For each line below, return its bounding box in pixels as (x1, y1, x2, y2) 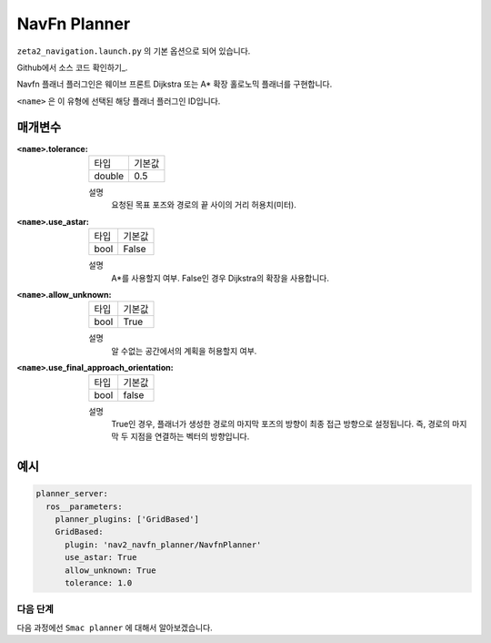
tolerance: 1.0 (65, 578, 133, 588)
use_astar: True (65, 552, 137, 563)
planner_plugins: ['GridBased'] (55, 515, 200, 525)
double (94, 169, 125, 182)
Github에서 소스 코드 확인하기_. (16, 62, 128, 73)
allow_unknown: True (65, 565, 156, 576)
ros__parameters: (45, 501, 123, 512)
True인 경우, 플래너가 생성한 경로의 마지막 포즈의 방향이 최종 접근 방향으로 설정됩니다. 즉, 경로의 (111, 418, 450, 429)
